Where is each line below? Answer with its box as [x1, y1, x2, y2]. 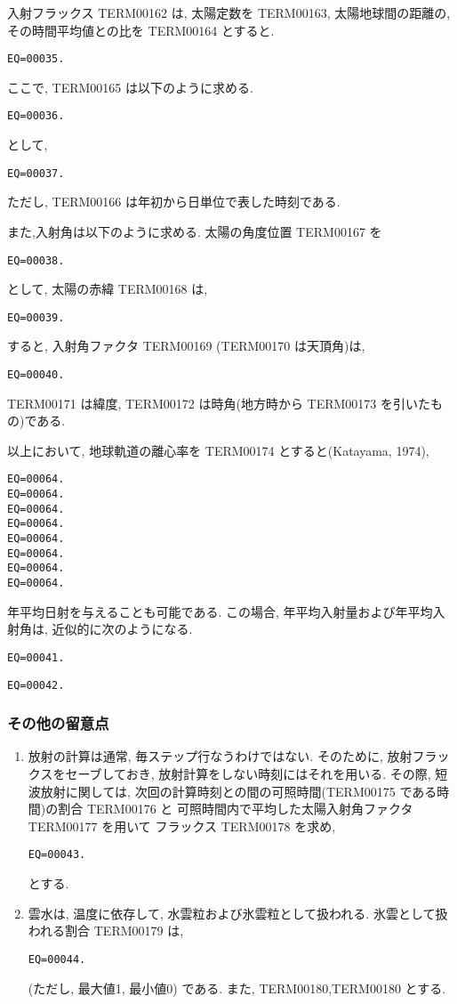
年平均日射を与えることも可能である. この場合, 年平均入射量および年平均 [7, 602, 433, 620]
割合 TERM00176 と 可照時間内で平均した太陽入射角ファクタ [58, 799, 413, 818]
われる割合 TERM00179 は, [28, 921, 184, 940]
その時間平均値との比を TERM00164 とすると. [7, 20, 275, 39]
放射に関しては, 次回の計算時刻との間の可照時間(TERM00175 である [40, 781, 437, 800]
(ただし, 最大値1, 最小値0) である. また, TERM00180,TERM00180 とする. [28, 978, 446, 997]
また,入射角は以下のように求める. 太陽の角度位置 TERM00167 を [7, 222, 382, 240]
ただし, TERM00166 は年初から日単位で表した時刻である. [7, 192, 341, 211]
